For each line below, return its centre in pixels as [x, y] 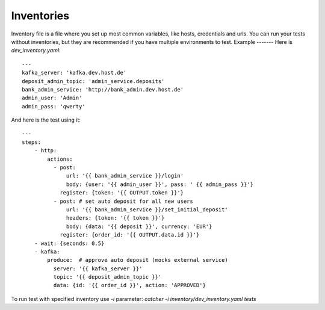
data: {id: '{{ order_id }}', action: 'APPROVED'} [129, 285]
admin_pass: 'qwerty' [54, 106]
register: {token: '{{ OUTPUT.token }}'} [122, 193]
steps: [32, 142]
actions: [60, 159]
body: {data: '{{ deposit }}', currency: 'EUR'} [139, 226]
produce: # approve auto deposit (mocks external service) [138, 260]
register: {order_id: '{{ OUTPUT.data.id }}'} [130, 235]
